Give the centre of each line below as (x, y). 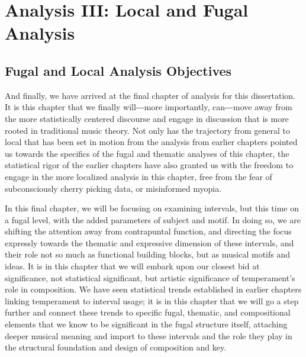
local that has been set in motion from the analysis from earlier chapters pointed (151, 142)
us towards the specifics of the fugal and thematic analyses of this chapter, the (147, 153)
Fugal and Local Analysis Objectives (118, 70)
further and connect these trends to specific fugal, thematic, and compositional (148, 312)
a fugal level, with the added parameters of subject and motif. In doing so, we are (153, 219)
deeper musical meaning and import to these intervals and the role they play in (149, 335)
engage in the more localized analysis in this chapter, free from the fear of (138, 176)
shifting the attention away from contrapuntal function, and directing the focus (148, 231)
